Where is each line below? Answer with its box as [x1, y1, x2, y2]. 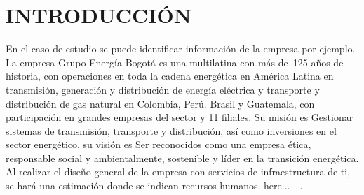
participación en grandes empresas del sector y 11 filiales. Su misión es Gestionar [6, 110, 353, 124]
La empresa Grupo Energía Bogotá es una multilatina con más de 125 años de [6, 55, 344, 69]
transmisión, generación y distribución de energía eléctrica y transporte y [6, 82, 320, 96]
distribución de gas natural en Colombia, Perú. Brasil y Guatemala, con [6, 96, 315, 110]
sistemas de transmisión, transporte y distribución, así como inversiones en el [6, 123, 337, 138]
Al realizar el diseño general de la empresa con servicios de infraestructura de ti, [6, 164, 351, 179]
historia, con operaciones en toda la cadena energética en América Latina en [6, 68, 334, 83]
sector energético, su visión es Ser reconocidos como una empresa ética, [6, 137, 311, 152]
